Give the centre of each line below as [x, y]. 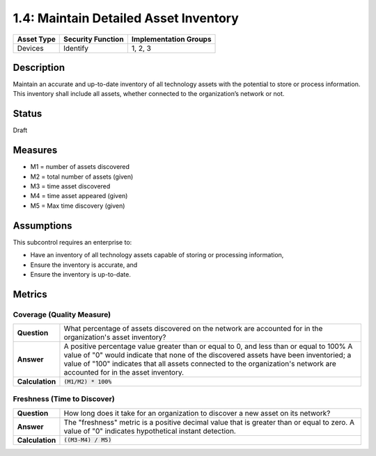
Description [39, 67]
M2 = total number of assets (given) [82, 177]
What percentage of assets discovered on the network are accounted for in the [193, 329]
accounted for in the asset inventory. [124, 373]
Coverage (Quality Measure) [62, 314]
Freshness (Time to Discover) [64, 399]
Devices [31, 48]
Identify [76, 48]
